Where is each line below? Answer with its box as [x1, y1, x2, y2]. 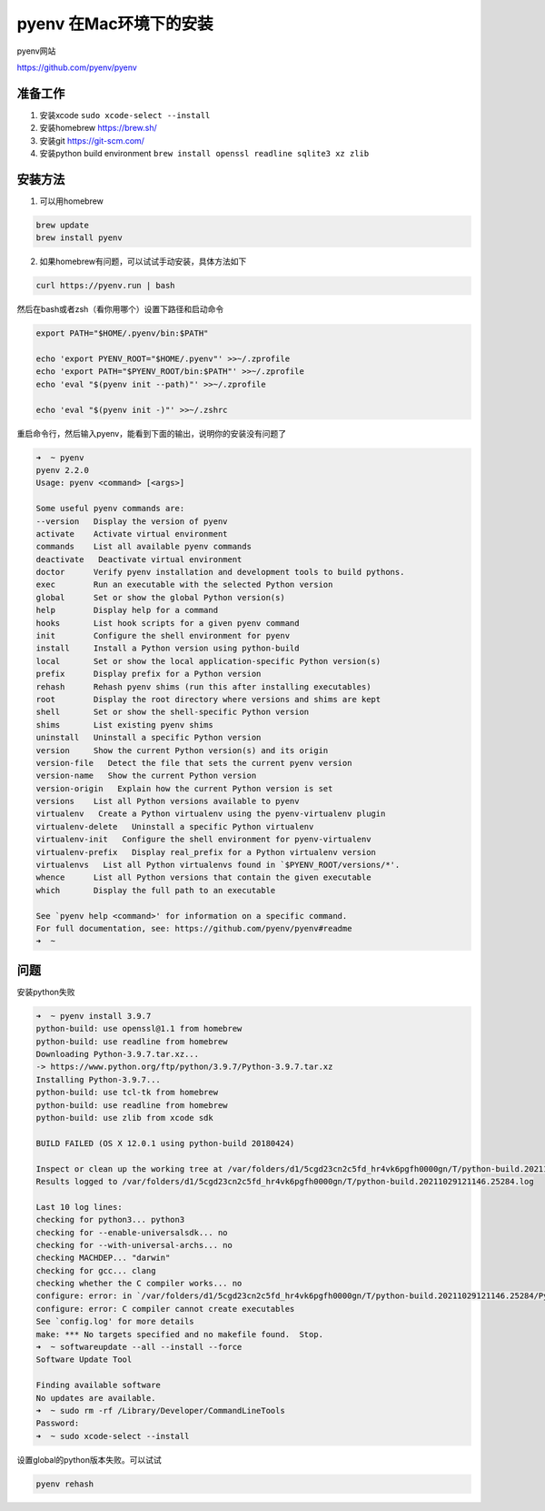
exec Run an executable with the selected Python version [35, 579, 333, 590]
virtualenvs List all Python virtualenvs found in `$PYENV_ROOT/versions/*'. [35, 860, 401, 871]
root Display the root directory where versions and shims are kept [35, 694, 381, 704]
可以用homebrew [39, 196, 104, 207]
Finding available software [35, 1380, 161, 1391]
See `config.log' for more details [35, 1316, 194, 1327]
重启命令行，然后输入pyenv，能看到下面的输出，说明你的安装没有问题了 [16, 428, 286, 438]
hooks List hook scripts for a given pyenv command [35, 618, 300, 628]
